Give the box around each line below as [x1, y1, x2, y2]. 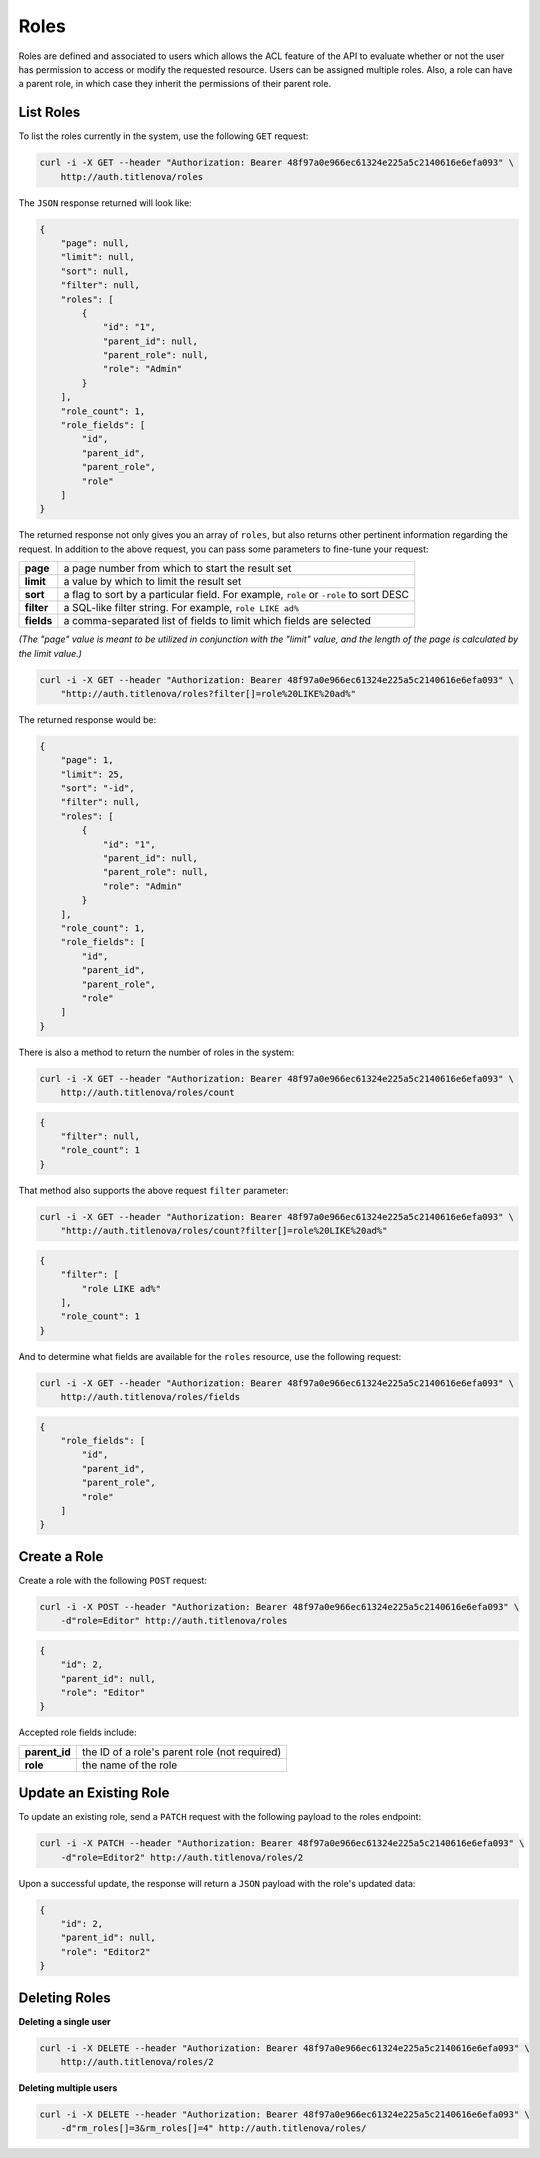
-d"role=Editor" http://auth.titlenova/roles [60, 1615, 288, 1627]
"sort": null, [60, 265, 130, 277]
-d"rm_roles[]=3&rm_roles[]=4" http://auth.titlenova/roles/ [60, 2123, 367, 2134]
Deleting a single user [18, 2015, 112, 2027]
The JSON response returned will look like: [18, 196, 192, 209]
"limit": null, [60, 251, 135, 263]
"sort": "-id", [60, 783, 135, 794]
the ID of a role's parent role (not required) [81, 1745, 282, 1759]
